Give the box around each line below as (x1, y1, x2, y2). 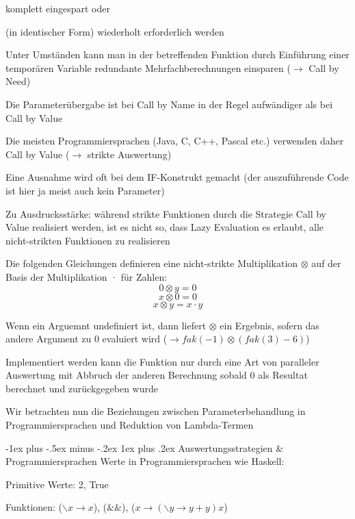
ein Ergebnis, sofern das (220, 318, 319, 332)
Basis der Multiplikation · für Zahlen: (5, 269, 168, 283)
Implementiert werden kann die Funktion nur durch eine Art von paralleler (5, 354, 319, 368)
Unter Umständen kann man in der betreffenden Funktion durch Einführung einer (5, 47, 350, 62)
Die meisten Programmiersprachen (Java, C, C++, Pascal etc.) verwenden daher (5, 134, 344, 148)
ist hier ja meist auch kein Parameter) (5, 183, 165, 197)
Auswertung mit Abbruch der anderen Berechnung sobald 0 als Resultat (5, 368, 308, 382)
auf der (311, 256, 341, 270)
